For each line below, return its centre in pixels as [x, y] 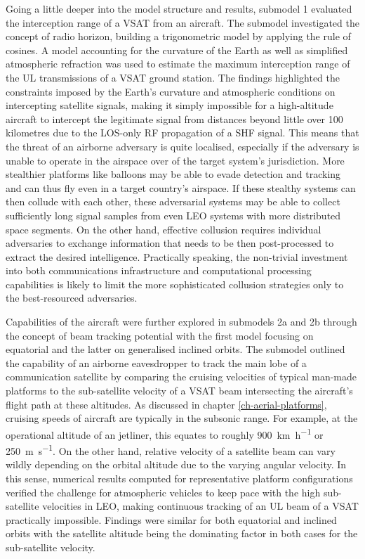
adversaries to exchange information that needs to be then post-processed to [170, 243]
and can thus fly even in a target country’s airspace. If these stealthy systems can [181, 187]
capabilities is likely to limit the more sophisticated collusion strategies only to [175, 284]
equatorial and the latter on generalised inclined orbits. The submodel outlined [175, 349]
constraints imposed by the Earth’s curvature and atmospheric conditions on [171, 91]
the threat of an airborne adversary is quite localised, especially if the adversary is [182, 146]
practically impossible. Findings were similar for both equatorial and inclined [171, 519]
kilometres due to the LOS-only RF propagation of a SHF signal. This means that [182, 133]
